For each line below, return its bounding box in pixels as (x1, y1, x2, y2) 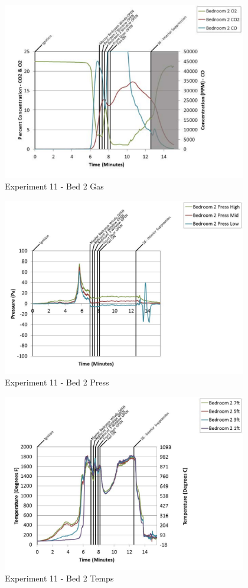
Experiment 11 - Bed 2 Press (5, 376, 109, 388)
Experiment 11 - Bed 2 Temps (5, 572, 114, 584)
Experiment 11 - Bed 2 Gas (5, 180, 104, 192)
